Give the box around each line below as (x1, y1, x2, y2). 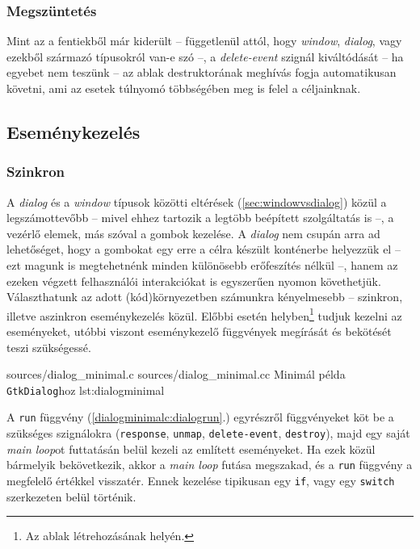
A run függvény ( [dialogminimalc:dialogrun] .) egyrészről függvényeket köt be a (6, 409, 394, 425)
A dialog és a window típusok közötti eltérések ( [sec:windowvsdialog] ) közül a (6, 193, 387, 210)
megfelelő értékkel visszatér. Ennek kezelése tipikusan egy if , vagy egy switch (6, 472, 395, 488)
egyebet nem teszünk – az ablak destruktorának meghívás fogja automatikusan (6, 64, 397, 81)
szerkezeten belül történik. (6, 488, 136, 505)
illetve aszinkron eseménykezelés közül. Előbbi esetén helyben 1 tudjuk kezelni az (6, 304, 402, 324)
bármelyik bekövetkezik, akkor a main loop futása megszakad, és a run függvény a (6, 456, 413, 473)
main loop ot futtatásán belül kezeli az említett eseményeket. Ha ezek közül (6, 440, 376, 457)
